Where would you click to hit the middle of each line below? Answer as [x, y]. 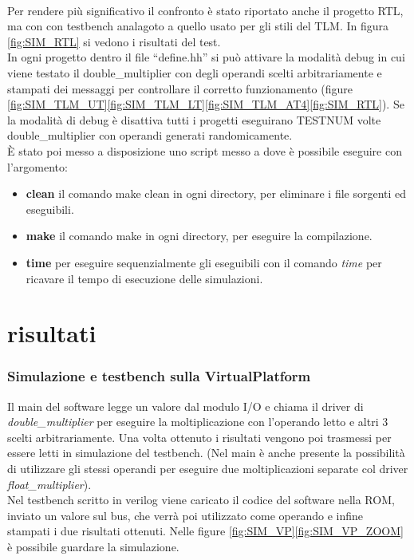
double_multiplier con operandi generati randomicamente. [150, 135]
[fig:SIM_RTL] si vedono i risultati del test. [114, 41]
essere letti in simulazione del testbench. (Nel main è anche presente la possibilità [206, 453]
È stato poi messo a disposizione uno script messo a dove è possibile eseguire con [205, 150]
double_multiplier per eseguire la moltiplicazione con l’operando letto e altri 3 [198, 422]
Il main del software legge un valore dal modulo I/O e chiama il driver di [185, 406]
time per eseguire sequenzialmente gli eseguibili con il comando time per [204, 262]
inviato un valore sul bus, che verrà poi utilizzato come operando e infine [185, 515]
